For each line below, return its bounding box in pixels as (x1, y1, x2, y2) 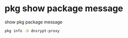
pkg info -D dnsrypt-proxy (4, 28, 60, 33)
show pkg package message (4, 19, 63, 25)
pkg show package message (4, 3, 124, 14)
